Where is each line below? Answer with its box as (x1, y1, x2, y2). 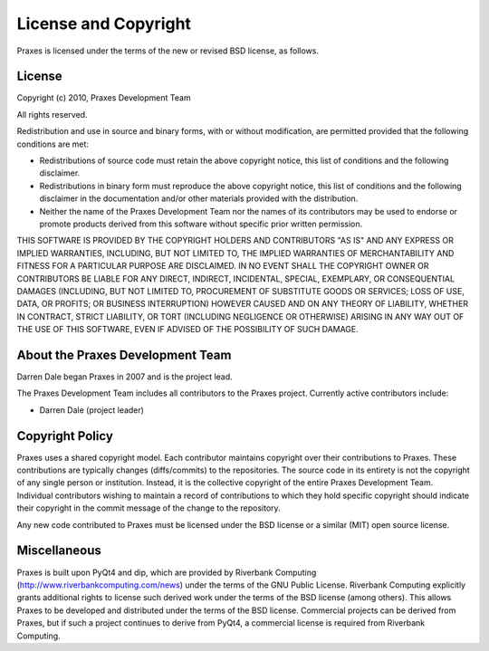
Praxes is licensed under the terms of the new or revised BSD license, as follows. (16, 45, 319, 56)
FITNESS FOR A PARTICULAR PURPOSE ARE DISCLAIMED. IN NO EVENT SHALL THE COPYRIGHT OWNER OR (16, 261, 429, 272)
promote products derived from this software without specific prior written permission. (39, 218, 363, 229)
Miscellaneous (16, 543, 101, 559)
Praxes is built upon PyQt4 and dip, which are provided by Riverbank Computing (16, 567, 317, 578)
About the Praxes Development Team (16, 347, 232, 362)
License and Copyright (16, 14, 192, 34)
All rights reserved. (16, 109, 88, 120)
